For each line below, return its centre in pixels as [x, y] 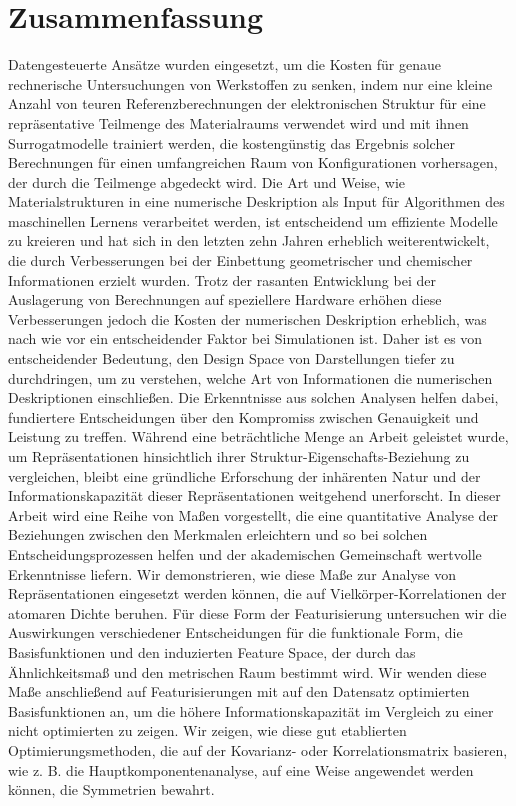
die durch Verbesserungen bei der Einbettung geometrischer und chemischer [240, 260]
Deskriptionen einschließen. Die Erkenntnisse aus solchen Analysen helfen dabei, [253, 397]
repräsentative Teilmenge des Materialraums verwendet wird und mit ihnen [238, 122]
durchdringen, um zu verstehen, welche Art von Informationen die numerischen [250, 377]
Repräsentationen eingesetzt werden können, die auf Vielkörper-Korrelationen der [257, 593]
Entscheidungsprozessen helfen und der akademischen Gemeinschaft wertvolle [245, 553]
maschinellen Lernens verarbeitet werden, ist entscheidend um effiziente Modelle [253, 220]
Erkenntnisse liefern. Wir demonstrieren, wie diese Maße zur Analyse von [232, 573]
